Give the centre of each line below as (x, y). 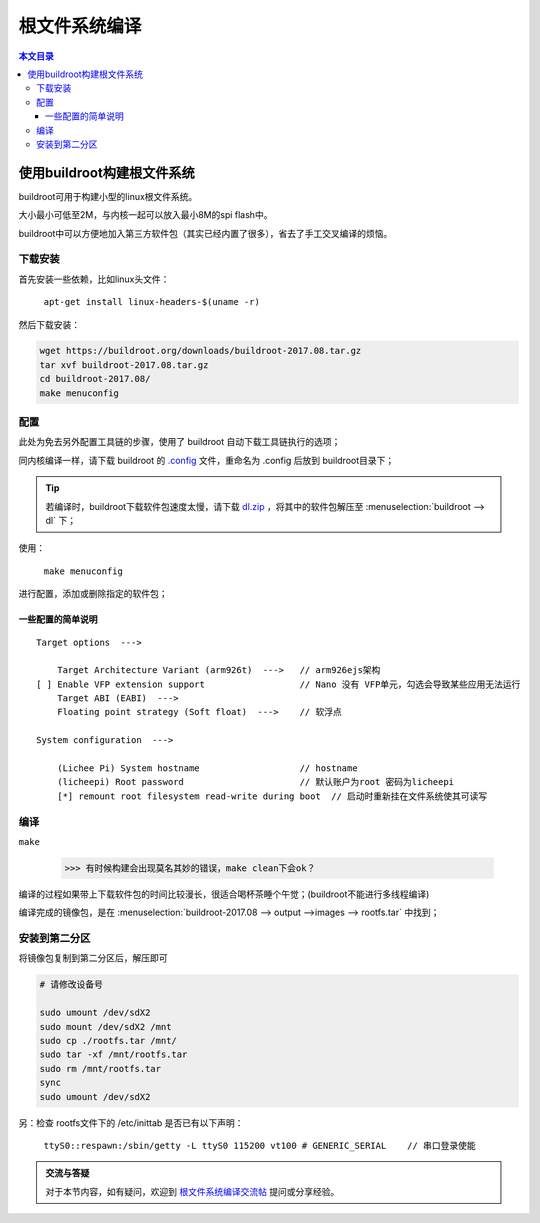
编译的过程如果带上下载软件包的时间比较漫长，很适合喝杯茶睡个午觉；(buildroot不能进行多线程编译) (224, 894)
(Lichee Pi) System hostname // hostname (207, 768)
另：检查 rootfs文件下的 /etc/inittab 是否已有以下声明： (131, 1122)
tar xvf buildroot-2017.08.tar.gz (124, 364)
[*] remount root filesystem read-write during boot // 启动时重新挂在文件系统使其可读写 (272, 796)
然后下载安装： (49, 324)
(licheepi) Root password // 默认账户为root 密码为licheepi (255, 782)
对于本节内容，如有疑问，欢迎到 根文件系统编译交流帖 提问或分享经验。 (192, 1191)
